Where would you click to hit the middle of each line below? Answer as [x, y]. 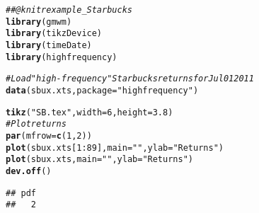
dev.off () [29, 171]
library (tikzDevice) [54, 34]
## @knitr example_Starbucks [69, 10]
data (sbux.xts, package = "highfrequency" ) [102, 90]
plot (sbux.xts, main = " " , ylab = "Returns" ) [99, 160]
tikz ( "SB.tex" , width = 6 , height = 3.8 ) [90, 112]
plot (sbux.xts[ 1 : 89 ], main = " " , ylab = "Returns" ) [115, 148]
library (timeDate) [49, 45]
